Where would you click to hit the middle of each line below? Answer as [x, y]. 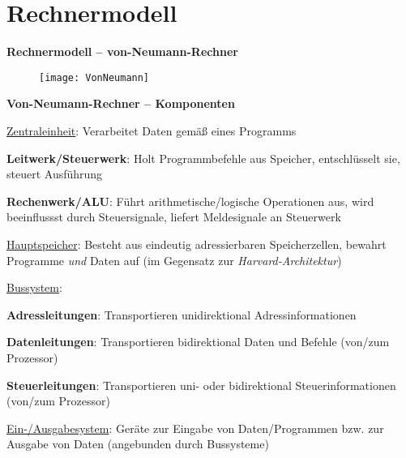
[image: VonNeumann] [94, 77]
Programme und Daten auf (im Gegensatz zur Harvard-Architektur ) [174, 260]
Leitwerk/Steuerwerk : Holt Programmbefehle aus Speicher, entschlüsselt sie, [203, 158]
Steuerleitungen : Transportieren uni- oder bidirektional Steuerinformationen [201, 385]
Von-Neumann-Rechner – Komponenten [121, 103]
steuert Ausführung [55, 174]
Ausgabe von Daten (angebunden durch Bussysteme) [138, 444]
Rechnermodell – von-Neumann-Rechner [122, 51]
